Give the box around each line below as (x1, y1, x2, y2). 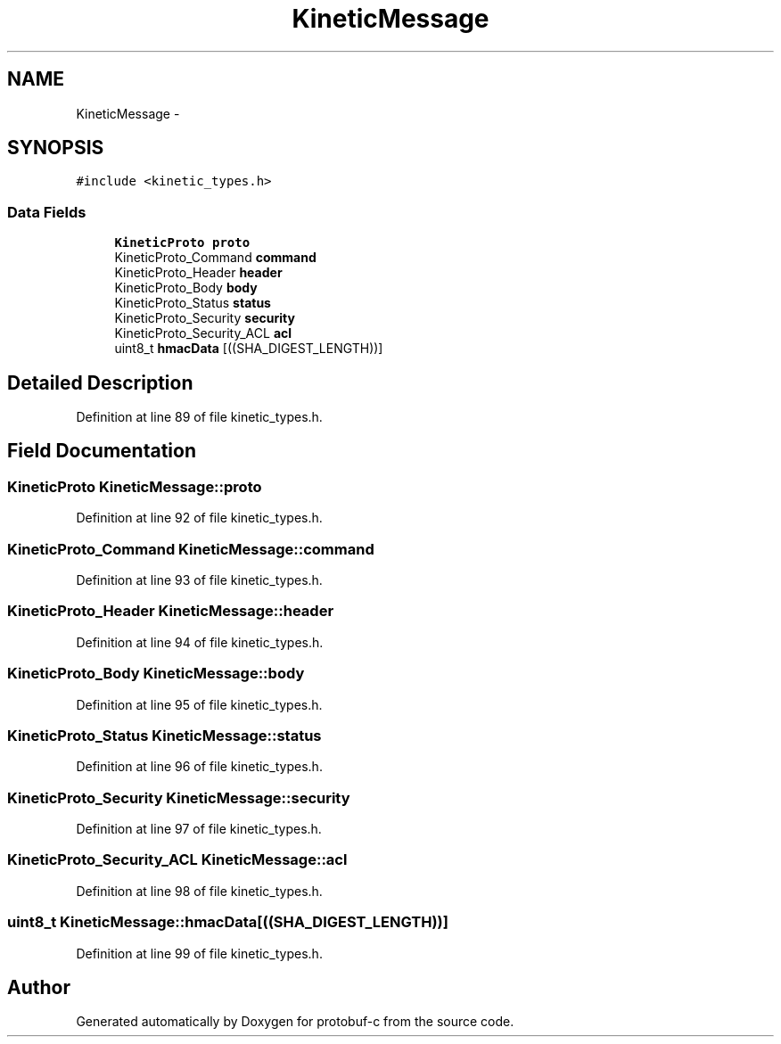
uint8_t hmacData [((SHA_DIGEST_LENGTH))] (114, 341, 383, 357)
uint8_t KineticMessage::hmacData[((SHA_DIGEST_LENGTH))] (7, 913, 448, 932)
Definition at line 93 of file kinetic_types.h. (76, 572, 323, 588)
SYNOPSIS (7, 136, 104, 160)
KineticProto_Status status (114, 295, 271, 311)
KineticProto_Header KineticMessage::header (7, 602, 334, 621)
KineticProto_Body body (114, 280, 258, 296)
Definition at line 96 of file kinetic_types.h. (76, 759, 323, 775)
